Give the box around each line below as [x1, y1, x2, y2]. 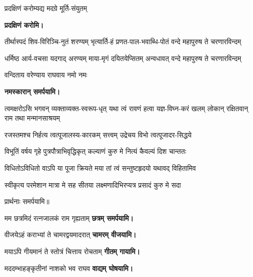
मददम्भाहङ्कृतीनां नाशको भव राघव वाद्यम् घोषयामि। [4, 263, 133, 273]
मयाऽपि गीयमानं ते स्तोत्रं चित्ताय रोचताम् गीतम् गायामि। [4, 246, 140, 256]
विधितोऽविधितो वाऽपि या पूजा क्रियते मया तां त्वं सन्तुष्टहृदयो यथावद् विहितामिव [4, 162, 196, 173]
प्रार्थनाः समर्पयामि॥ [4, 196, 50, 207]
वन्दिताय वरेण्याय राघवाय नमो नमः [4, 69, 88, 80]
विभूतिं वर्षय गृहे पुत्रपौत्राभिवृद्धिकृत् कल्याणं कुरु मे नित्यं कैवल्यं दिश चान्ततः [4, 146, 186, 156]
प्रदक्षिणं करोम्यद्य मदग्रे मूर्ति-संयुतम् [4, 3, 87, 13]
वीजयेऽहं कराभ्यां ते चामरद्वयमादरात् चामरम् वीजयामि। [4, 229, 137, 240]
